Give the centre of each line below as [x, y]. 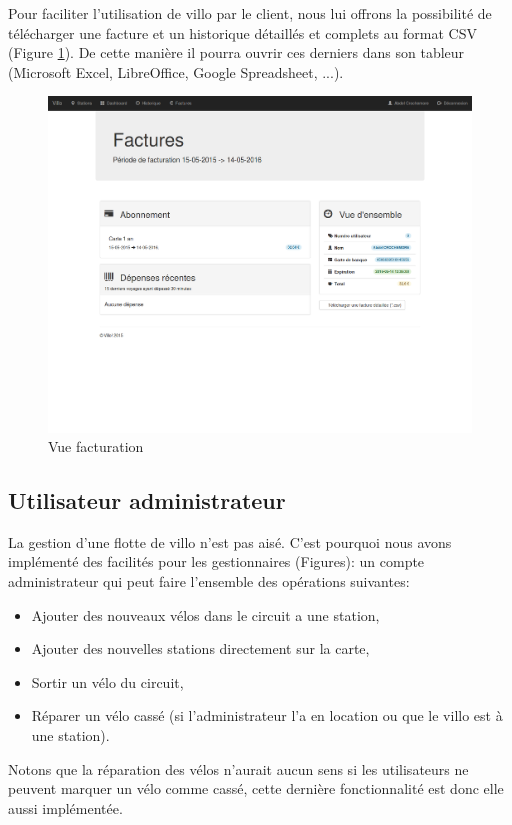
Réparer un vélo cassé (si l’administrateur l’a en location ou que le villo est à [267, 715]
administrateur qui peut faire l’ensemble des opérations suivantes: [209, 581]
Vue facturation [96, 446]
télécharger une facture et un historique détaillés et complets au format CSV [243, 32]
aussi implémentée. [65, 807]
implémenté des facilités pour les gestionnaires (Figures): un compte [216, 561]
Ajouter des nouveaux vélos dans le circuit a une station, [205, 614]
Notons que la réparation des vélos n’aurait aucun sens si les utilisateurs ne [238, 768]
